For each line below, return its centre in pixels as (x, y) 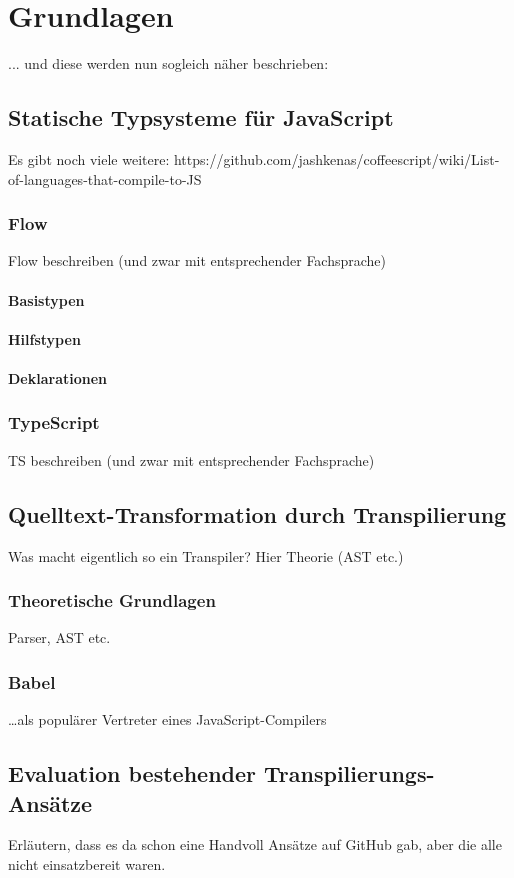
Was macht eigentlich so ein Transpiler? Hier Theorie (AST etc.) (206, 555)
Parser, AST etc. (59, 637)
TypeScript (54, 422)
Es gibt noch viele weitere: (89, 158)
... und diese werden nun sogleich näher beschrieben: (168, 63)
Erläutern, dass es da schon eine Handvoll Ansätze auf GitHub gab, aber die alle (255, 844)
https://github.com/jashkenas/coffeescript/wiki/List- (336, 158)
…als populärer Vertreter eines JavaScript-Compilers (167, 719)
